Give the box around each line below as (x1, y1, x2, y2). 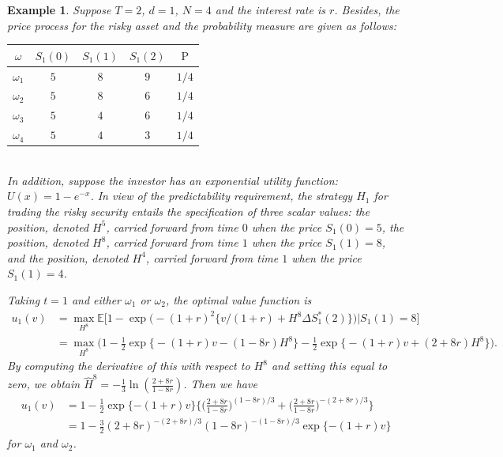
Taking (7, 291, 40, 308)
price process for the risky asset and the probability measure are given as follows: (7, 17, 396, 33)
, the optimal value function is (165, 291, 312, 308)
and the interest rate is (215, 2, 325, 17)
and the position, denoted (7, 249, 129, 266)
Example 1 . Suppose (7, 2, 111, 17)
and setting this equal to (271, 357, 388, 374)
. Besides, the (334, 2, 400, 17)
